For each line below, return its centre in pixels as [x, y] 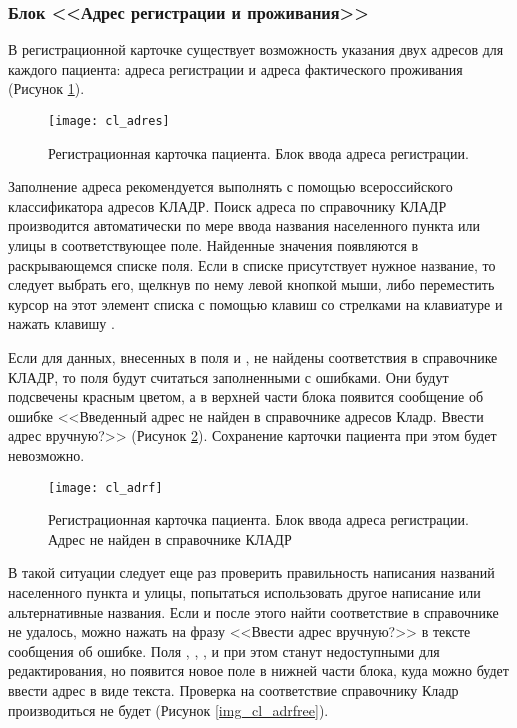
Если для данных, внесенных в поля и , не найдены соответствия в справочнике [253, 357]
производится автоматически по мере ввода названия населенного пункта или [244, 225]
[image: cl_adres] [109, 121]
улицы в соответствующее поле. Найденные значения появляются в [213, 245]
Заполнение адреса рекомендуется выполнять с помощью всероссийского [230, 186]
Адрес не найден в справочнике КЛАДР [170, 538]
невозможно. [46, 454]
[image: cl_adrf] [105, 487]
